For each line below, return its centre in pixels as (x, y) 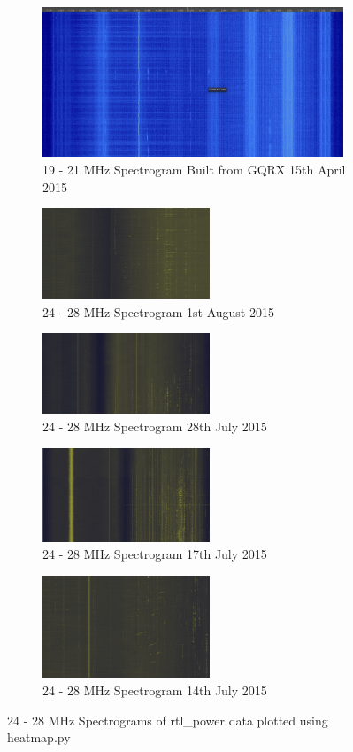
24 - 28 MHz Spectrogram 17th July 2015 (155, 554)
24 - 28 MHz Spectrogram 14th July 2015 (155, 690)
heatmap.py (39, 737)
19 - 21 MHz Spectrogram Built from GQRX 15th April (194, 169)
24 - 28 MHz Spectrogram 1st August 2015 (158, 311)
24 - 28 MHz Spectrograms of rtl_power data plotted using (168, 720)
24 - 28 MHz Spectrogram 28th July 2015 (155, 426)
